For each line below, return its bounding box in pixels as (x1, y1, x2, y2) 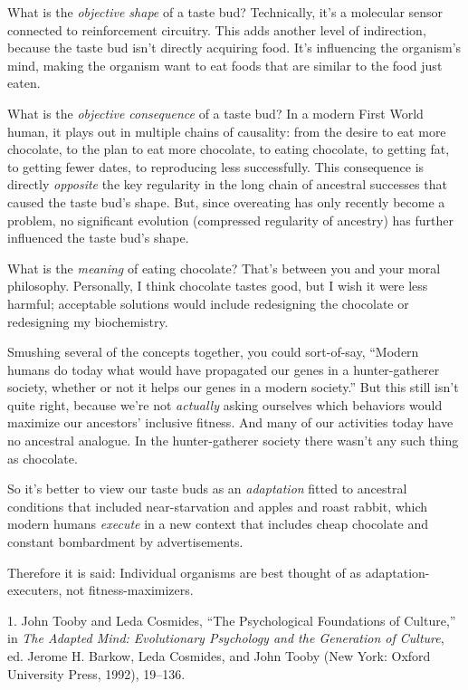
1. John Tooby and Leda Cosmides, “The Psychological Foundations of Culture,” (7, 610, 456, 629)
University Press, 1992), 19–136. (7, 664, 186, 683)
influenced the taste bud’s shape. (7, 228, 189, 247)
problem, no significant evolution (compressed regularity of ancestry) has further (7, 210, 454, 229)
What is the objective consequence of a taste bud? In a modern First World (7, 103, 424, 122)
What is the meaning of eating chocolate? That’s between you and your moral (7, 258, 441, 277)
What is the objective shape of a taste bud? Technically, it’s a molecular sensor (7, 3, 444, 21)
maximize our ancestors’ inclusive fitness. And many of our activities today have (7, 413, 454, 432)
